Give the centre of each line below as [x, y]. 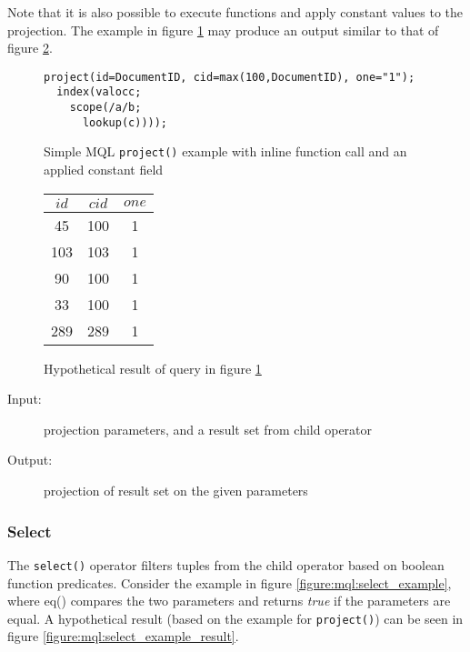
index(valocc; [99, 92]
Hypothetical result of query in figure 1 [153, 368]
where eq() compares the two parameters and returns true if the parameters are [229, 601]
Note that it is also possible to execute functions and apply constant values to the [235, 12]
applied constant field [104, 170]
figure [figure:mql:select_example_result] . [123, 636]
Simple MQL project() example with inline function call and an [225, 151]
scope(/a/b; [105, 108]
